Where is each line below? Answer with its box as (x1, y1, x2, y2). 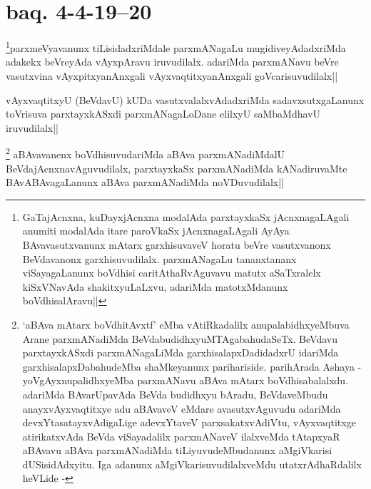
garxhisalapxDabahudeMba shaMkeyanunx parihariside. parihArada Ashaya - (22, 359, 362, 374)
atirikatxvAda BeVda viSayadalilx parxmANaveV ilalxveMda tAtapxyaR (22, 428, 340, 443)
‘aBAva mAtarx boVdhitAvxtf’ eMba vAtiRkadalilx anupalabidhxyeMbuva (22, 316, 350, 331)
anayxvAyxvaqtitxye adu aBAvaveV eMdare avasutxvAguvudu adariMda (22, 401, 341, 416)
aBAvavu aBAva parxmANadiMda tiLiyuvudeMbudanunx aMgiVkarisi (22, 443, 332, 458)
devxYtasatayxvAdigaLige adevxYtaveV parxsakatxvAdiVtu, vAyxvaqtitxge (22, 415, 356, 430)
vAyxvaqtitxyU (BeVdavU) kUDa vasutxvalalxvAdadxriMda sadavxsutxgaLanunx (6, 92, 365, 107)
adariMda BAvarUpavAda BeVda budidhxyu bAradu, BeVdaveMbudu (22, 386, 328, 401)
